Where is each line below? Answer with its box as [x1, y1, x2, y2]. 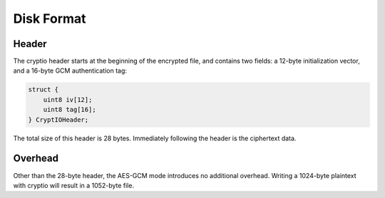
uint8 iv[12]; [43, 95, 93, 103]
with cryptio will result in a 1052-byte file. [13, 181, 135, 189]
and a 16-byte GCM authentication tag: [13, 66, 128, 75]
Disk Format [13, 11, 86, 26]
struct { [28, 85, 59, 94]
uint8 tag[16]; [43, 105, 96, 114]
